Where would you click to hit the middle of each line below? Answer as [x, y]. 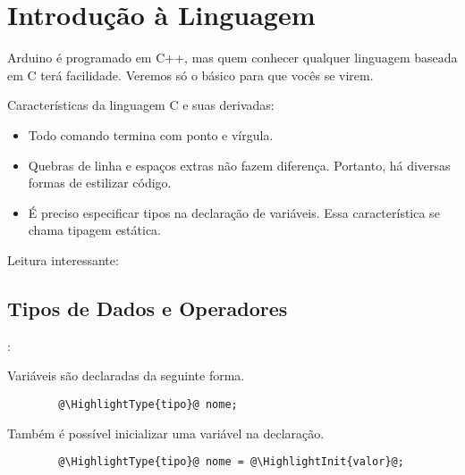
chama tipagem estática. [95, 230]
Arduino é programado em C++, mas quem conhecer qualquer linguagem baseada [232, 58]
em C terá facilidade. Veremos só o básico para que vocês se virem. [190, 75]
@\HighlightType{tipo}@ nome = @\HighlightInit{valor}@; [231, 462]
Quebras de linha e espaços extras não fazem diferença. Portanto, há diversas [239, 165]
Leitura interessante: [63, 259]
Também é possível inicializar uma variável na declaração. [166, 433]
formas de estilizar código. [100, 183]
